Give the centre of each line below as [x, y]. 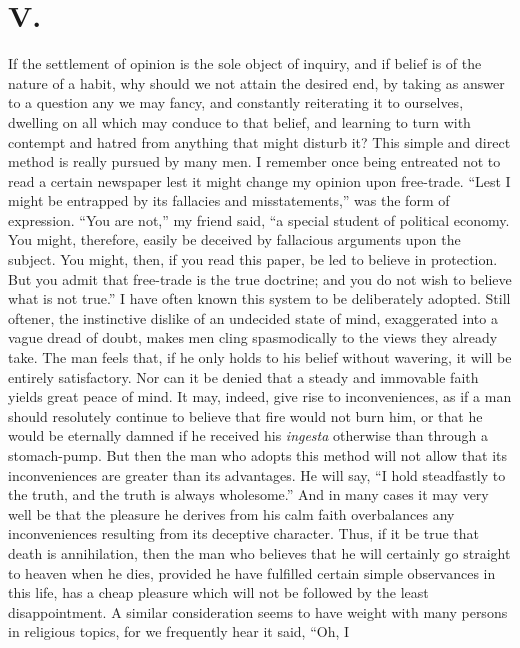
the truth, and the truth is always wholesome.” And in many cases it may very [248, 494]
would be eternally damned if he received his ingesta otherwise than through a [248, 435]
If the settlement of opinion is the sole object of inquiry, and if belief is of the [245, 63]
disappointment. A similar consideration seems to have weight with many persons [258, 611]
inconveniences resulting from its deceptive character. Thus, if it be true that [244, 533]
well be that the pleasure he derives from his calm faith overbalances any [231, 513]
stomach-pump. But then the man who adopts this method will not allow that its [258, 455]
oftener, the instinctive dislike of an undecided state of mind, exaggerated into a [253, 317]
